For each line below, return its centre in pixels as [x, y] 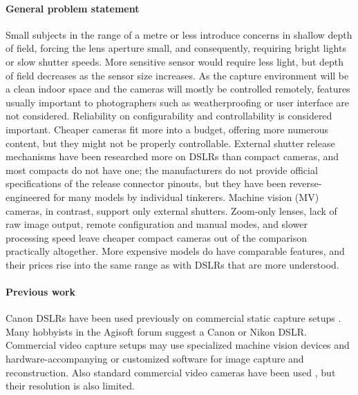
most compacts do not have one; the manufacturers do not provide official [162, 170]
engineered [28, 196]
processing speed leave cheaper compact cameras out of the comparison [157, 237]
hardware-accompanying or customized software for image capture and [155, 359]
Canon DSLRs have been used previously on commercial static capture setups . [173, 318]
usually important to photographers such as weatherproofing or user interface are [177, 102]
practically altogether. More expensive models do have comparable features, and [175, 251]
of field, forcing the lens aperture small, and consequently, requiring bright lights [176, 48]
